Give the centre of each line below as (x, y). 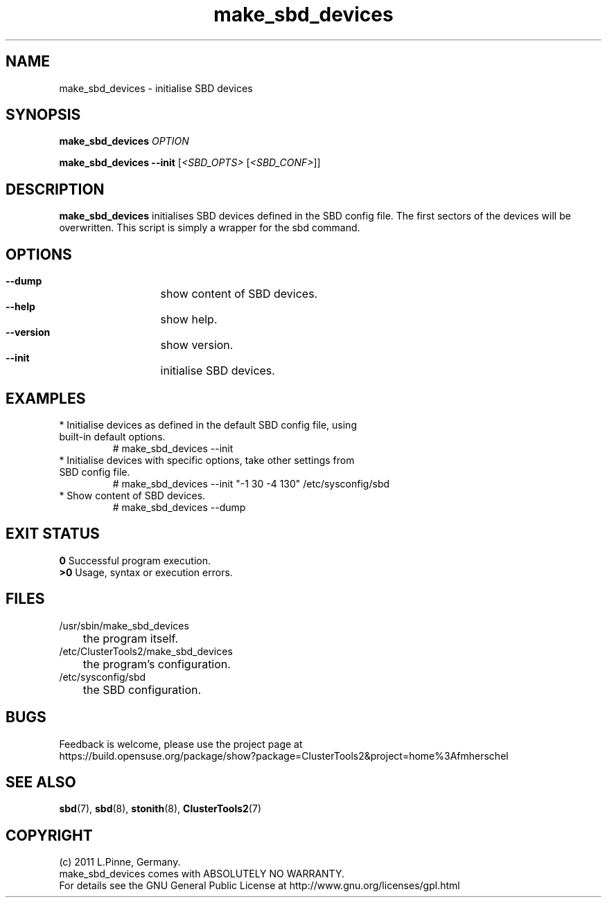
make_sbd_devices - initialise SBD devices (156, 88)
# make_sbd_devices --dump (179, 507)
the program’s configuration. (157, 664)
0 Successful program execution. (135, 560)
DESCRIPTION (55, 189)
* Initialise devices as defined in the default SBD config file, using (208, 424)
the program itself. (131, 638)
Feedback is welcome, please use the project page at (181, 744)
